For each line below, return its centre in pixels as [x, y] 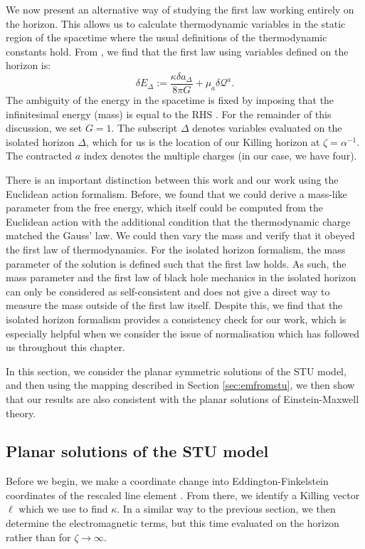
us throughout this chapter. [65, 347]
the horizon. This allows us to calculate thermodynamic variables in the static [176, 23]
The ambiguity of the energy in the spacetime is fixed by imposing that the [170, 100]
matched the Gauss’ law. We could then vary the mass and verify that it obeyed [180, 235]
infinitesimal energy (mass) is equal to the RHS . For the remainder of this [169, 114]
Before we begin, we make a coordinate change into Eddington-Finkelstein [167, 481]
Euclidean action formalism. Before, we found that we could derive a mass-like [176, 193]
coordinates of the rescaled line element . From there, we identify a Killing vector [183, 495]
